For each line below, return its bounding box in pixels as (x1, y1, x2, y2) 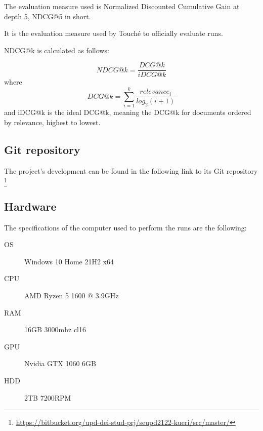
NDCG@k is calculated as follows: (4, 45, 109, 55)
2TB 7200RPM (24, 392, 71, 403)
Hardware (4, 198, 57, 214)
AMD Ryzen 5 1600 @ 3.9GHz (24, 290, 119, 301)
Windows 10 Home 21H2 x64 (24, 256, 114, 266)
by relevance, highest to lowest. (4, 116, 101, 127)
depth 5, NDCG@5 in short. (4, 11, 91, 21)
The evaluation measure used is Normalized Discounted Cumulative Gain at (4, 1, 240, 11)
